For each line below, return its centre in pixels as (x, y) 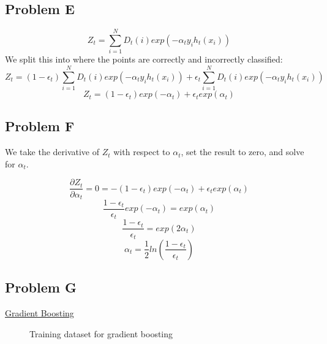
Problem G (41, 287)
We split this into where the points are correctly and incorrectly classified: (144, 59)
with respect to (142, 152)
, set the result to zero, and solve (242, 152)
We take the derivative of (52, 152)
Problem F (40, 126)
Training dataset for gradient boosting (101, 333)
